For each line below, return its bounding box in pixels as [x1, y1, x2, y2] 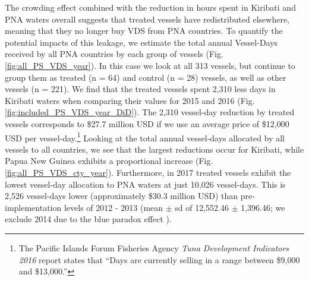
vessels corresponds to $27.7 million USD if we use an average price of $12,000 [5, 117, 289, 130]
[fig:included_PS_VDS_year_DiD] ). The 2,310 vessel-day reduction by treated [5, 106, 295, 118]
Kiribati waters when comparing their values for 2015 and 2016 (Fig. [5, 94, 255, 106]
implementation [5, 201, 62, 213]
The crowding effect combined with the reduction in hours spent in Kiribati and [5, 1, 296, 13]
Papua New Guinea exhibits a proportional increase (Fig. [5, 154, 213, 167]
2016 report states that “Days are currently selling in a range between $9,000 [18, 253, 300, 266]
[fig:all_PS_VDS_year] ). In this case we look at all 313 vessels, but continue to [5, 59, 295, 71]
